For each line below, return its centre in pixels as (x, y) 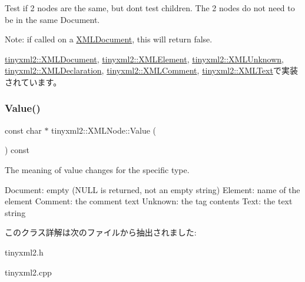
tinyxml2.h (24, 252)
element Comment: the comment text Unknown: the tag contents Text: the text (149, 201)
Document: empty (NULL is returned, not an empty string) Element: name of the (152, 189)
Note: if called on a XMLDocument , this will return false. (109, 39)
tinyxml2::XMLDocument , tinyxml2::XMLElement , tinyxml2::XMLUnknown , (144, 59)
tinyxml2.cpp (28, 272)
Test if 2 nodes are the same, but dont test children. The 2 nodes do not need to (150, 8)
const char (23, 130)
